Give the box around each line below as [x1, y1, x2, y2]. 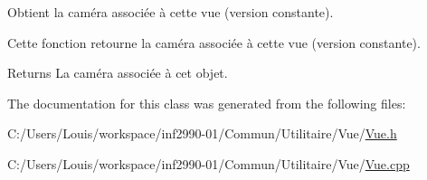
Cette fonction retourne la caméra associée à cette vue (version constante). [7, 33, 421, 52]
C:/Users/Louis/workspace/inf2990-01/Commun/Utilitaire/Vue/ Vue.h [7, 124, 397, 143]
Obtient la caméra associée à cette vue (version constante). [7, 3, 334, 21]
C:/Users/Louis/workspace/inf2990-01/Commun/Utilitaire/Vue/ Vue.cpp [7, 154, 410, 173]
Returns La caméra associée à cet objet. [7, 63, 228, 82]
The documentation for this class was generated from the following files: [7, 93, 406, 112]
